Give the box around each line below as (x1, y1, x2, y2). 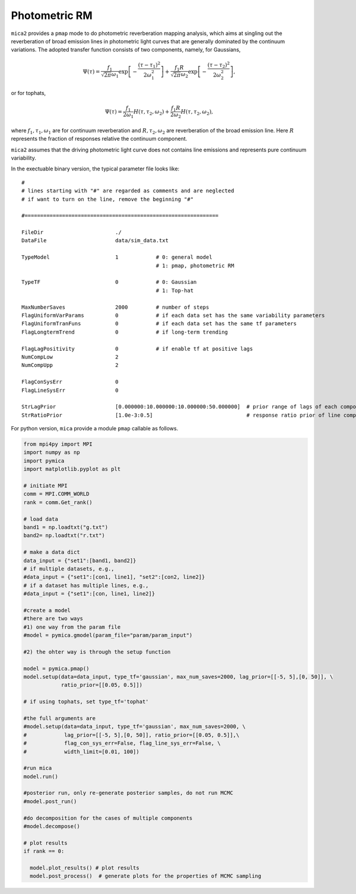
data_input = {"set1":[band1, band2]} (23, 557, 136, 564)
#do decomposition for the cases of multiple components (23, 814, 193, 822)
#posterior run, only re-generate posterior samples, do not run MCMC (23, 790, 234, 797)
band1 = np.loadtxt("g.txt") (23, 524, 109, 531)
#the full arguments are (23, 715, 96, 721)
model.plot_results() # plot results (30, 864, 139, 871)
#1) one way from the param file (23, 623, 121, 630)
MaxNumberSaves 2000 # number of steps (21, 303, 209, 310)
